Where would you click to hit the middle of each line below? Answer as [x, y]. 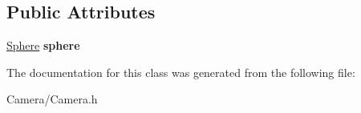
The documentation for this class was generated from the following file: [181, 72]
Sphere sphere [43, 45]
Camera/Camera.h [52, 99]
